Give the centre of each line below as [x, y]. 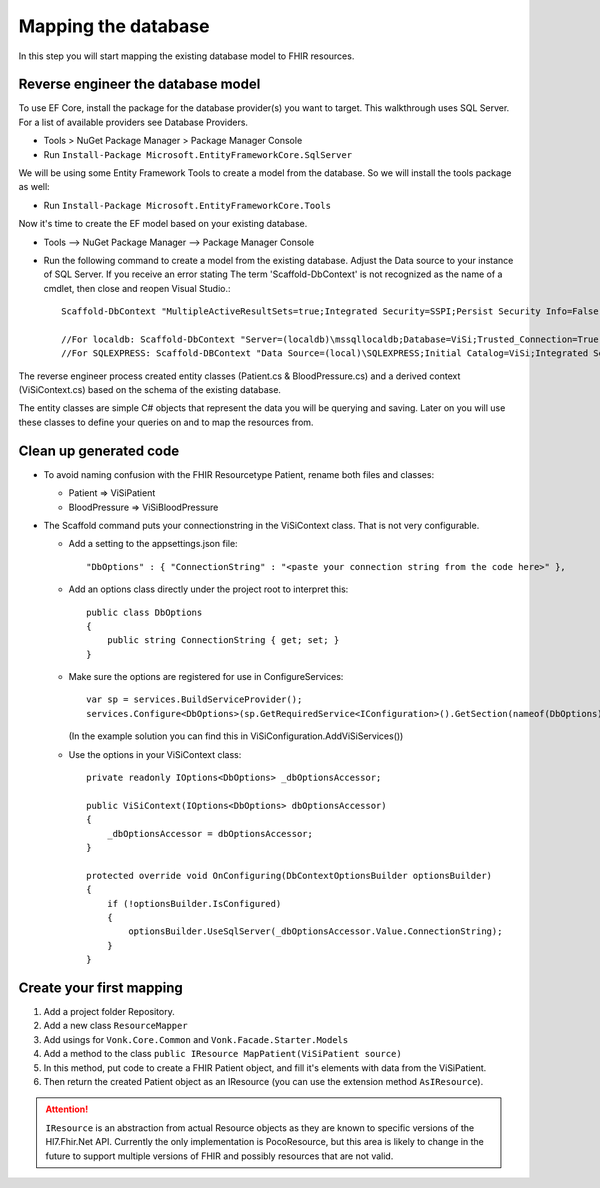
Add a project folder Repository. [109, 1012]
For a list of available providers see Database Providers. [133, 122]
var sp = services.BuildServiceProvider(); [194, 699]
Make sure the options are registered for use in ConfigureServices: [206, 677]
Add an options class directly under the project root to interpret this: [208, 589]
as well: [34, 187]
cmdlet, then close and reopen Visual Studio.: [137, 288]
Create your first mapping [101, 987]
